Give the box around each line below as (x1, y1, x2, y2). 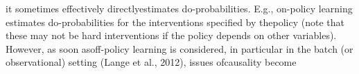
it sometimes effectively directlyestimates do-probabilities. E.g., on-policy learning (6, 1, 353, 15)
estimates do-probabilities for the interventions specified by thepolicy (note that (6, 14, 344, 29)
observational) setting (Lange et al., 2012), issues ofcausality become (6, 55, 297, 69)
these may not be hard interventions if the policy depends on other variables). (6, 28, 337, 42)
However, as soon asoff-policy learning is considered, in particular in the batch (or (6, 41, 353, 56)
